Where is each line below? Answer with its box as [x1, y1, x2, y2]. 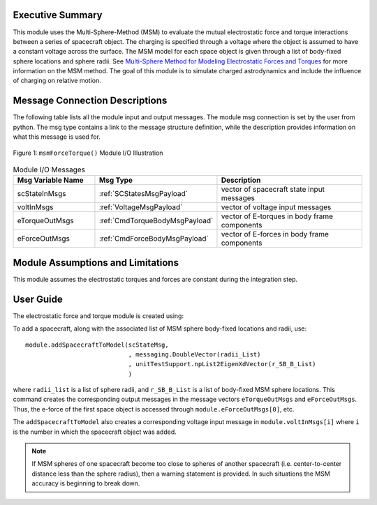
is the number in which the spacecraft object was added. [13, 428, 177, 436]
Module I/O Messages [13, 165, 86, 174]
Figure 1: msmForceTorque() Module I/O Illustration [13, 149, 163, 157]
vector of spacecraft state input [221, 185, 325, 195]
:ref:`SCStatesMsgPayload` [98, 189, 188, 199]
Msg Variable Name [17, 175, 84, 185]
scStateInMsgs [17, 189, 66, 199]
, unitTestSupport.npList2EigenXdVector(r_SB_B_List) [128, 360, 316, 368]
